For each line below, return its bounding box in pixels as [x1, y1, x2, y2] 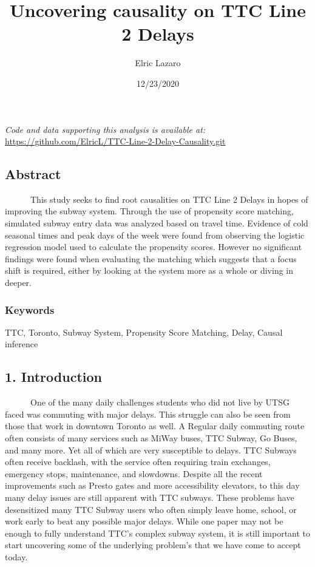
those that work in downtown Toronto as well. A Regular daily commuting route [5, 419, 305, 432]
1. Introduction [5, 367, 102, 386]
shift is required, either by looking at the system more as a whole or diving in [5, 264, 294, 277]
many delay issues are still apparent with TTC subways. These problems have [5, 491, 294, 503]
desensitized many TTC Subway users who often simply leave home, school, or [5, 503, 297, 515]
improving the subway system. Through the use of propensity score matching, [5, 205, 294, 217]
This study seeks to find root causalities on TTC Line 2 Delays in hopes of [30, 192, 308, 205]
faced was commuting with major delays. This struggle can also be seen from [5, 407, 291, 420]
